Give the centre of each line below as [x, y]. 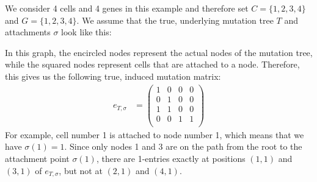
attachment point [37, 158]
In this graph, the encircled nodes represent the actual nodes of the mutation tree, [159, 52]
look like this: [86, 32]
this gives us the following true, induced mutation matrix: [113, 76]
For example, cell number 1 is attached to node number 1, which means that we [155, 134]
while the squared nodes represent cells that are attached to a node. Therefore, [152, 64]
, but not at [81, 170]
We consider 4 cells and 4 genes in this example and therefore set [127, 8]
